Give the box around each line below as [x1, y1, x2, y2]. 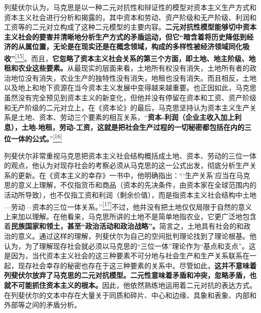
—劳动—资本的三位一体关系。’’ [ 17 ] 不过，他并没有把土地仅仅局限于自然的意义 [4, 200, 252, 212]
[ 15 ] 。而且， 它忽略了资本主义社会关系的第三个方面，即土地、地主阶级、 [15, 51, 249, 63]
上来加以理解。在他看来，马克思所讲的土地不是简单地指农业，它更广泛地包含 [4, 211, 256, 221]
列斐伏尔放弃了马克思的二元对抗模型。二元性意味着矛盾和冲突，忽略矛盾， [4, 270, 249, 280]
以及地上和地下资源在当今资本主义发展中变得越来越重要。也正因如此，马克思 [4, 82, 256, 93]
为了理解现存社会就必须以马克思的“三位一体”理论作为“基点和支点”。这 [25, 240, 256, 251]
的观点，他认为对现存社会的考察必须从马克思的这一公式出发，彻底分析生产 [4, 160, 249, 171]
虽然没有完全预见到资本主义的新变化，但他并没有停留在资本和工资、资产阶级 [4, 92, 256, 102]
